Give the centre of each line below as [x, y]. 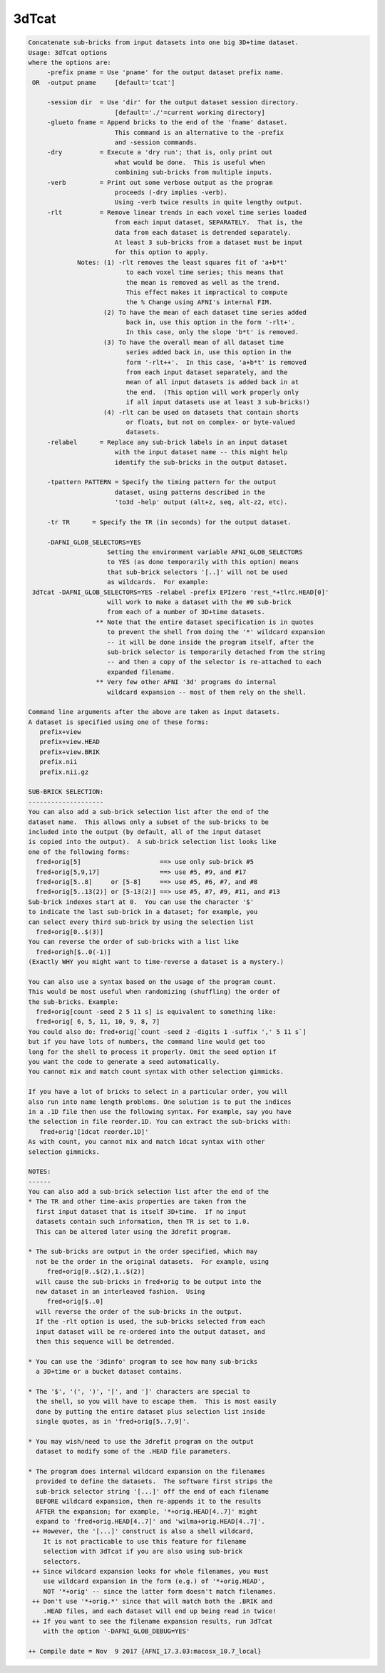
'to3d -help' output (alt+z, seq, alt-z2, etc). [201, 502]
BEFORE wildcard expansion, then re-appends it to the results [149, 1502]
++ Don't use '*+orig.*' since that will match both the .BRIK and [153, 1602]
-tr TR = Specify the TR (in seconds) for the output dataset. [169, 522]
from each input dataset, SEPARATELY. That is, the [209, 222]
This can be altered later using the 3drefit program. [134, 1231]
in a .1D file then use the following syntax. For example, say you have [160, 1111]
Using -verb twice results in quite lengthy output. [209, 202]
